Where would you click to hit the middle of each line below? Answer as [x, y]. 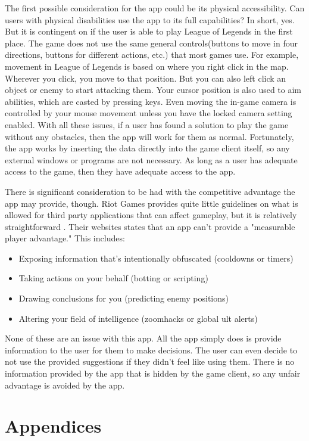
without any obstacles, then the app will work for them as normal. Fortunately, [149, 136]
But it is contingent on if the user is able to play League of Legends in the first [149, 31]
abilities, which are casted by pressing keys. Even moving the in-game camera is [151, 101]
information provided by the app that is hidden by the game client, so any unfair [153, 373]
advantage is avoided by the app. [65, 385]
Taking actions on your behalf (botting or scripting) [113, 278]
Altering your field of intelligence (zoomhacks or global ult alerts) [138, 318]
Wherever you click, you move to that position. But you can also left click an [146, 78]
